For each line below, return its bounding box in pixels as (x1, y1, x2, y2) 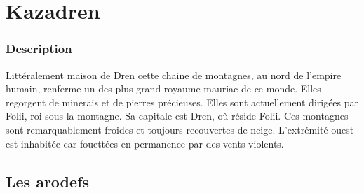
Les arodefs (6, 170, 90, 192)
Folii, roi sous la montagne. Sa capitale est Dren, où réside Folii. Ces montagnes (6, 108, 349, 123)
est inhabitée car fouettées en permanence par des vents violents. (6, 136, 284, 150)
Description (6, 40, 72, 57)
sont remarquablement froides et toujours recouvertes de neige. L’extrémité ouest (6, 122, 354, 136)
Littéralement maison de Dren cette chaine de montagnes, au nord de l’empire (6, 67, 342, 82)
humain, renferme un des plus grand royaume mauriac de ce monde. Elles (6, 81, 321, 96)
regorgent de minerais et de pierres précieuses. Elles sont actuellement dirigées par (6, 94, 359, 109)
